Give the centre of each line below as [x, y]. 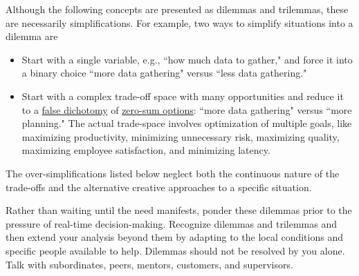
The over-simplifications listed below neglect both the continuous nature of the [173, 173]
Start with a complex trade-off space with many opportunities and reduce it [183, 96]
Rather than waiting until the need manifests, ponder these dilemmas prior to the [179, 210]
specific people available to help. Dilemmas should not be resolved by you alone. [175, 250]
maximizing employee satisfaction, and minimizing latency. [146, 150]
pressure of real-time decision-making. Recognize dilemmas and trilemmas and [172, 223]
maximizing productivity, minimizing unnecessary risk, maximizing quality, [181, 136]
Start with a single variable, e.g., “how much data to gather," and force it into [187, 59]
